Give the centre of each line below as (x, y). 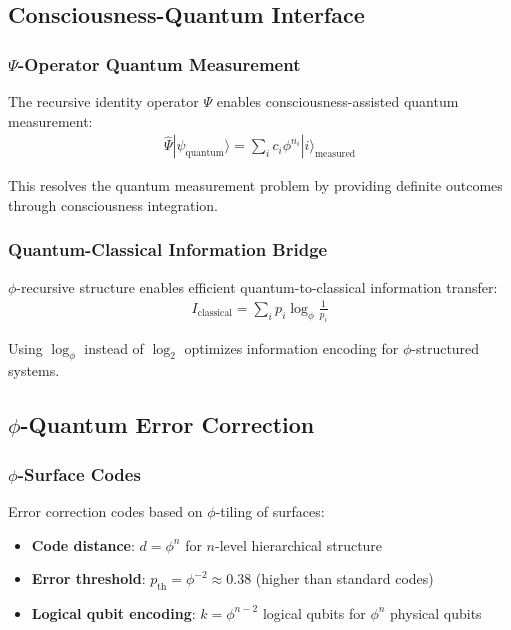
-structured (445, 347)
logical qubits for (314, 612)
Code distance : (83, 544)
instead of (114, 347)
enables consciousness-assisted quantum (337, 101)
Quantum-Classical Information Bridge (168, 249)
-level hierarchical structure (299, 544)
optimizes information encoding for (291, 347)
